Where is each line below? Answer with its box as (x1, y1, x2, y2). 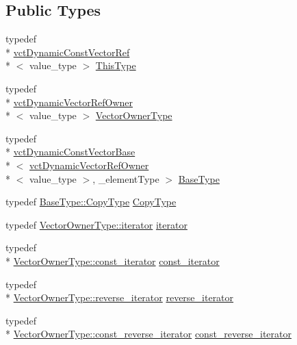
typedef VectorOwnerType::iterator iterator (5, 217, 188, 231)
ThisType (95, 58, 136, 73)
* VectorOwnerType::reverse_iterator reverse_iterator (5, 290, 234, 305)
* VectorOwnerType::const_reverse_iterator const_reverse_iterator (5, 327, 292, 341)
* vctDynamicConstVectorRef (5, 44, 130, 59)
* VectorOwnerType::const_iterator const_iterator (5, 253, 220, 268)
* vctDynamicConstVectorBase (5, 144, 135, 159)
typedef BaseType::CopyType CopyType (5, 194, 177, 209)
